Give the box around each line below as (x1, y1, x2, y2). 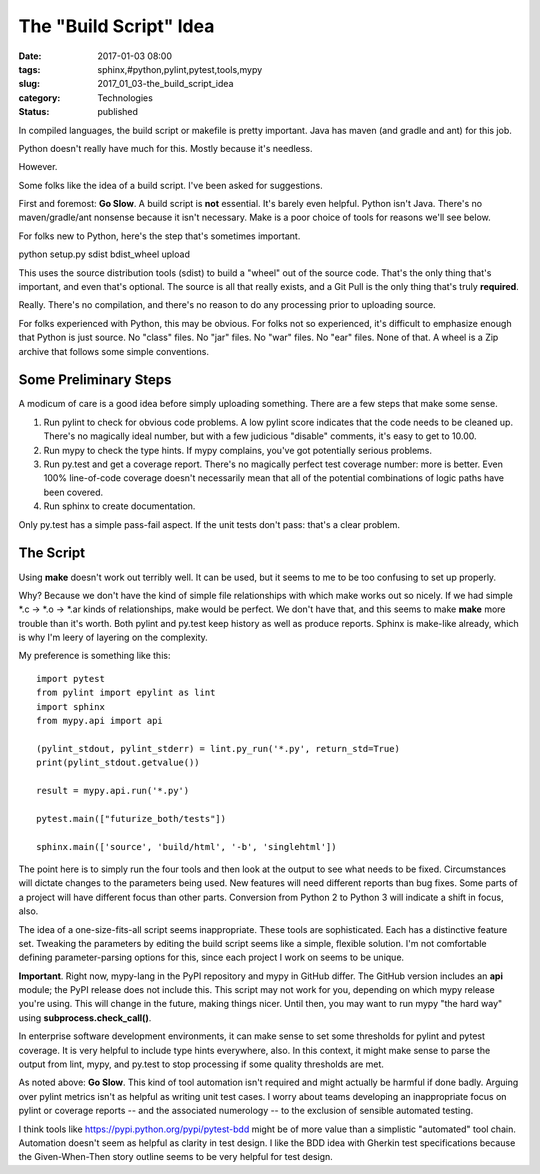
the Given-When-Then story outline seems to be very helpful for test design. (18, 1151, 334, 1163)
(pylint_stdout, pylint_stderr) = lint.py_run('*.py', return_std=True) (36, 743, 400, 754)
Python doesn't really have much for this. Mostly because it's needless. (18, 142, 314, 154)
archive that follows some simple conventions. (18, 345, 210, 357)
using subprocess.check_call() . (18, 1011, 152, 1024)
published (97, 106, 139, 118)
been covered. (43, 486, 104, 498)
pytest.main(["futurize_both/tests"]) (36, 813, 227, 824)
